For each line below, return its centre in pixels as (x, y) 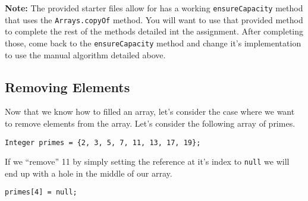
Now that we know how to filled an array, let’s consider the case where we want (150, 112)
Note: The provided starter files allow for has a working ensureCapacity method (154, 8)
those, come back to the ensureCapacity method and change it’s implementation (153, 43)
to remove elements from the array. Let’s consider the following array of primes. (150, 123)
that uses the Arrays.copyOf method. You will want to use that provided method (154, 19)
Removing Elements (67, 87)
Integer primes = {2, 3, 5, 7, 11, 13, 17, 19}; (103, 142)
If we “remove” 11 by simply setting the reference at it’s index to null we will (147, 161)
